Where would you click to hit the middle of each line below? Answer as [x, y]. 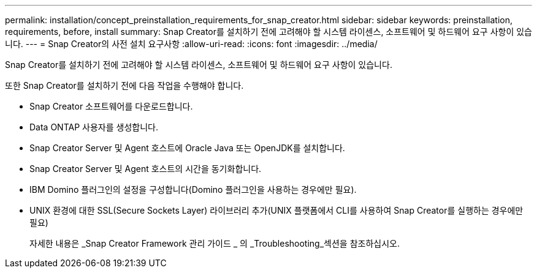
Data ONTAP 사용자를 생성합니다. [94, 127]
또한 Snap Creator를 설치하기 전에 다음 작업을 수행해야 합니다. [124, 85]
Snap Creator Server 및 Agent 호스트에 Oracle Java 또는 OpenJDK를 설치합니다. [187, 148]
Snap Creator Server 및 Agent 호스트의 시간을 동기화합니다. [146, 169]
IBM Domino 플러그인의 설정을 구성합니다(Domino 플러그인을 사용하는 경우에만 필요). [193, 189]
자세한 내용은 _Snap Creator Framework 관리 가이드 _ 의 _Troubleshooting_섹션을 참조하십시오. [215, 243]
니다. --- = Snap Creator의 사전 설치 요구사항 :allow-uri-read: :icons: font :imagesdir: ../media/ [191, 44]
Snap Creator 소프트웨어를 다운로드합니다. [111, 106]
